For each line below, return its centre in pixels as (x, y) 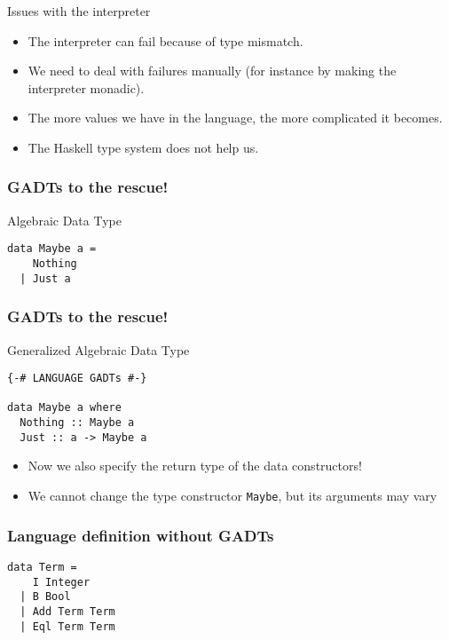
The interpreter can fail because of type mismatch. (165, 40)
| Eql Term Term (67, 626)
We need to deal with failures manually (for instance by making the (212, 71)
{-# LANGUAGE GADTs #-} (77, 379)
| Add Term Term (67, 611)
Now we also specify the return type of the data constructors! (195, 466)
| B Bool (45, 597)
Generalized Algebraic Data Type (98, 349)
